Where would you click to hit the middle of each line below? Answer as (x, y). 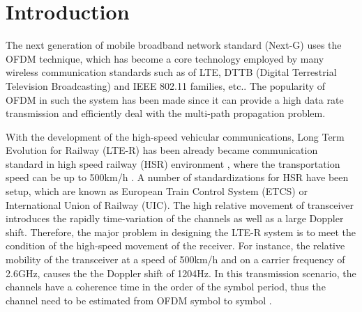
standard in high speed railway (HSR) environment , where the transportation (173, 163)
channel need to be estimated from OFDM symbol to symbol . (139, 300)
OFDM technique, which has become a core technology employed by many (165, 58)
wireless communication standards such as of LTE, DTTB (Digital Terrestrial (171, 72)
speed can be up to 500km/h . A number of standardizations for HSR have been (177, 177)
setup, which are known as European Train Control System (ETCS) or (157, 191)
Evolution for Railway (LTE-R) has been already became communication (162, 150)
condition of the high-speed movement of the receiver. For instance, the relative (175, 245)
